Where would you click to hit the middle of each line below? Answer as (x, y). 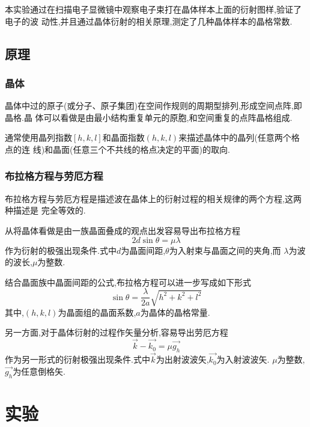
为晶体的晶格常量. (175, 312)
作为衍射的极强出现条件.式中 (61, 250)
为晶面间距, (143, 250)
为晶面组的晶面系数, (97, 312)
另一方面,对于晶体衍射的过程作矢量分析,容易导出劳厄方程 (117, 332)
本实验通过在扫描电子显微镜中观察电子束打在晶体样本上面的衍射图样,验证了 (153, 9)
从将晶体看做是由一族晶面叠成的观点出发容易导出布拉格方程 (123, 230)
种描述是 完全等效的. (45, 210)
